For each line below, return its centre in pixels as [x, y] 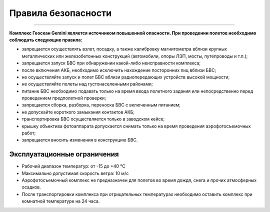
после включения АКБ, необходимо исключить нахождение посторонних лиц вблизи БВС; [119, 70]
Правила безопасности [60, 13]
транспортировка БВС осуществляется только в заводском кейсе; [93, 119]
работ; [29, 133]
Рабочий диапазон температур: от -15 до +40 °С [74, 166]
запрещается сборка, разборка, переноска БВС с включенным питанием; [101, 105]
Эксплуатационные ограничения [64, 154]
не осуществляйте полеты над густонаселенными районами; [87, 84]
